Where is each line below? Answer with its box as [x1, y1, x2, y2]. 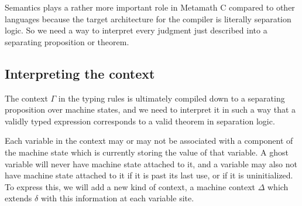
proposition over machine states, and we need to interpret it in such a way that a [5, 103, 296, 116]
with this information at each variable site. [40, 192, 194, 204]
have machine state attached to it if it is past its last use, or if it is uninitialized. [5, 169, 293, 181]
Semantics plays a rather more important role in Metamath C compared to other [5, 1, 295, 13]
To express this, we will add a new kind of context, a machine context [5, 180, 256, 193]
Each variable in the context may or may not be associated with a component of [5, 134, 293, 147]
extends [5, 192, 32, 204]
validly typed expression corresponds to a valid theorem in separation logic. [5, 114, 275, 127]
